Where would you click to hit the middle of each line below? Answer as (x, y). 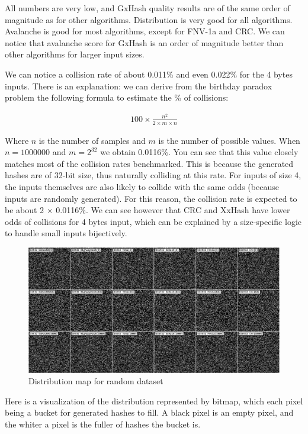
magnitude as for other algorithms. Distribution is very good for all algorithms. (149, 19)
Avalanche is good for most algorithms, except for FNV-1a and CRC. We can (145, 31)
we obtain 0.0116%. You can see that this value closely (199, 152)
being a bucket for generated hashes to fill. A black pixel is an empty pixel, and (149, 412)
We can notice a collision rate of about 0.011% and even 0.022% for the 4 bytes (149, 74)
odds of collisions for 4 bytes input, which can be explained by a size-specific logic (153, 221)
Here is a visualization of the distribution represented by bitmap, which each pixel (154, 401)
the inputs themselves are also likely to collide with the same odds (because (142, 187)
